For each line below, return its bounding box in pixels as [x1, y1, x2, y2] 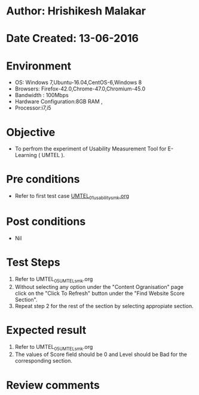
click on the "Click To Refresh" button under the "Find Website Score [14, 290, 185, 297]
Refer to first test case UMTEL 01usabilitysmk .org [14, 192, 130, 201]
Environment [6, 59, 72, 73]
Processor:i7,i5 [14, 104, 52, 111]
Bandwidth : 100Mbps [14, 92, 69, 99]
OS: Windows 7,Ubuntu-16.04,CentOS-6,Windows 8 [14, 79, 142, 86]
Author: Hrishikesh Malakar [6, 4, 146, 18]
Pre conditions [6, 173, 80, 186]
